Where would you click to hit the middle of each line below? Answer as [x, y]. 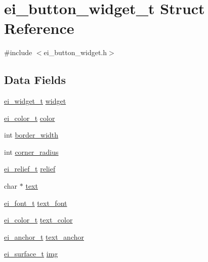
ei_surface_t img [31, 254]
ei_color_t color [30, 118]
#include [18, 52]
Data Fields [35, 80]
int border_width [31, 135]
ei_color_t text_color [38, 220]
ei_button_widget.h [75, 52]
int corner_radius [31, 151]
